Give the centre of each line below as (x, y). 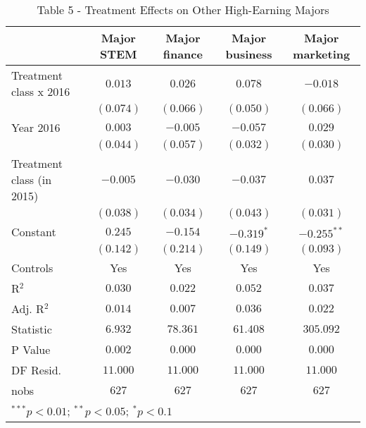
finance (183, 54)
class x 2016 (41, 91)
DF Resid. (36, 370)
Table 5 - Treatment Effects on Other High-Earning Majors (183, 10)
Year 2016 (36, 127)
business (249, 54)
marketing (322, 54)
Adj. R (28, 308)
